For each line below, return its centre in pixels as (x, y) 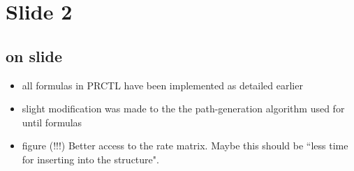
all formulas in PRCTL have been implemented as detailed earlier (162, 85)
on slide (34, 55)
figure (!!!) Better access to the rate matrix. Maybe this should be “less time (185, 146)
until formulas (52, 122)
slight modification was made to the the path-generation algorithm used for (183, 109)
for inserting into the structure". (90, 159)
